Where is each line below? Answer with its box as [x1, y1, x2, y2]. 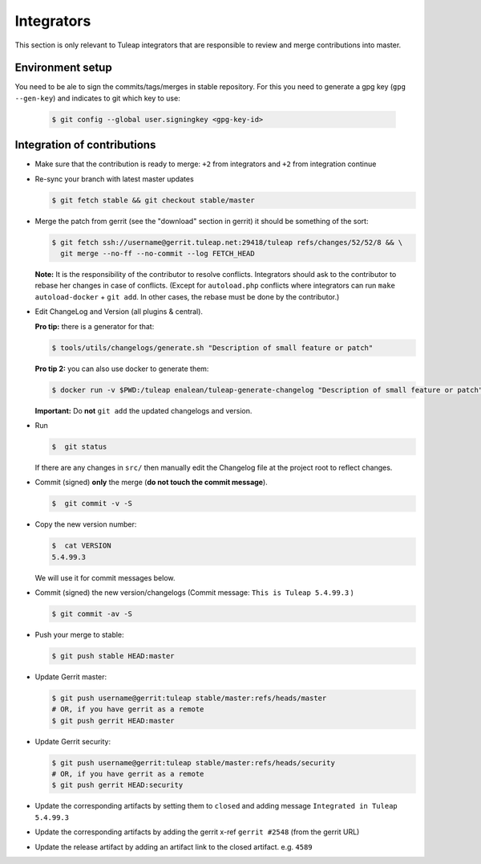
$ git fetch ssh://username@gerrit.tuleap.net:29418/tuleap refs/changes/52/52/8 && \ [51, 238, 403, 247]
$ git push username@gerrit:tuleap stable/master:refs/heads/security [51, 758, 336, 767]
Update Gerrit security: [34, 736, 111, 746]
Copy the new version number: [34, 520, 137, 529]
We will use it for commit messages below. [34, 573, 176, 582]
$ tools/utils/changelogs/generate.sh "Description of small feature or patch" [51, 343, 374, 353]
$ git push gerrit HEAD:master [51, 715, 176, 725]
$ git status [51, 442, 107, 451]
